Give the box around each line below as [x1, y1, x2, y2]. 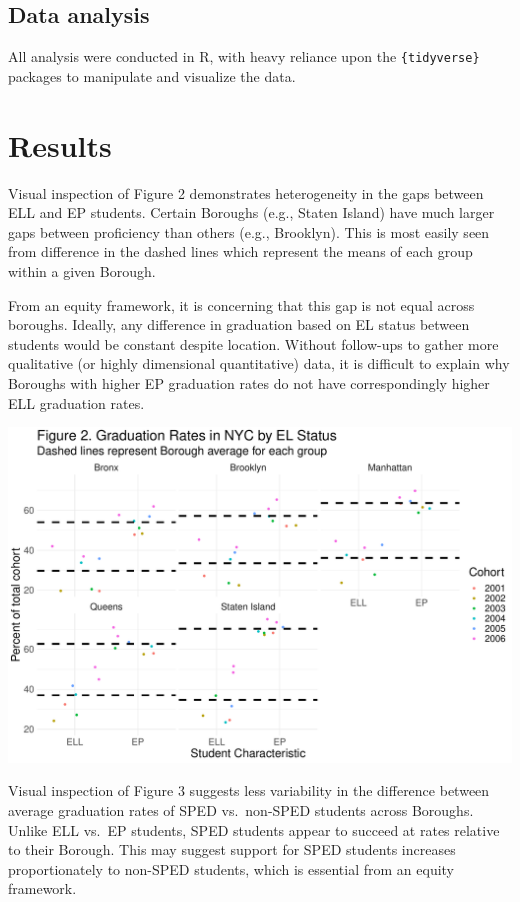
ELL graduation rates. [8, 392, 145, 413]
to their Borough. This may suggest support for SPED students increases [8, 839, 456, 860]
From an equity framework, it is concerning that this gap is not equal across [8, 294, 475, 315]
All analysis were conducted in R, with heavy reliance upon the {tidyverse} [8, 46, 480, 67]
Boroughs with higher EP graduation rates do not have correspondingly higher [8, 372, 490, 393]
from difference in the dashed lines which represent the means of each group [8, 241, 473, 262]
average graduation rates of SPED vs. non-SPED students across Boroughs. [8, 799, 474, 820]
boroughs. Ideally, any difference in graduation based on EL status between [8, 314, 470, 335]
